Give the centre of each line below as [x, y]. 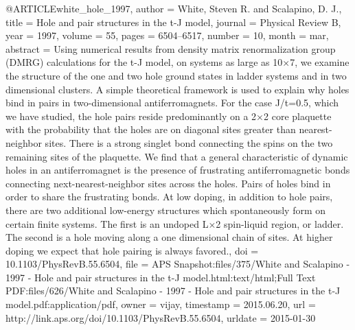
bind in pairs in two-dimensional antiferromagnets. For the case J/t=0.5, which [172, 103]
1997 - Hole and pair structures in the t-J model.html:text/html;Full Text [161, 277]
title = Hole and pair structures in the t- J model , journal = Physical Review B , [173, 22]
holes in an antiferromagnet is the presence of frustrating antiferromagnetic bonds [178, 170]
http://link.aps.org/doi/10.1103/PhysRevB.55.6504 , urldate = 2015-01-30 [161, 317]
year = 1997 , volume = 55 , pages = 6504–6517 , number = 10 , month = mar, [167, 35]
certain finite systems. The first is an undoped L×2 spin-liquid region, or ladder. [175, 223]
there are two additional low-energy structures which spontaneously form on [166, 210]
